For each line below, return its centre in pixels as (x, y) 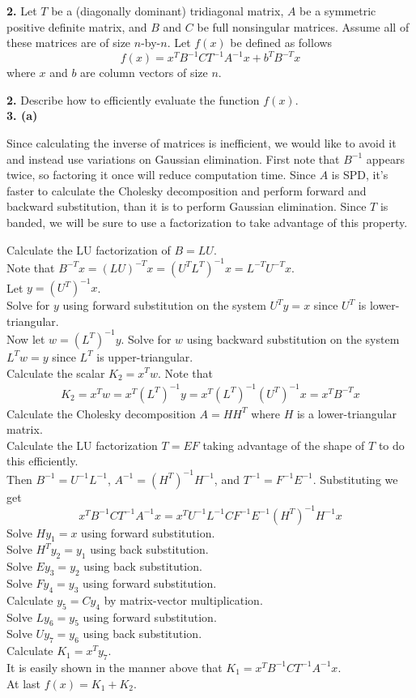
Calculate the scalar (56, 373)
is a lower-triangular (347, 413)
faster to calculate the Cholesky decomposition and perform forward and (187, 190)
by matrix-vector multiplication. (183, 600)
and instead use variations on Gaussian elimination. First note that (173, 158)
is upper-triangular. (145, 356)
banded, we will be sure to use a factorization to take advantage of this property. (207, 223)
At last (24, 683)
